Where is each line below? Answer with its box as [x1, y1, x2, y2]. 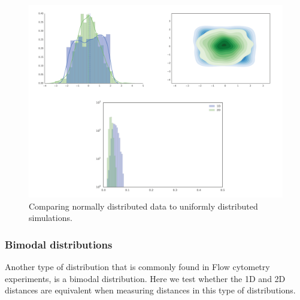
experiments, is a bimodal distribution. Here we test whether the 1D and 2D [5, 272, 286, 284]
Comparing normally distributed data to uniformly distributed [29, 199, 258, 212]
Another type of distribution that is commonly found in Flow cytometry [5, 260, 270, 273]
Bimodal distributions [5, 237, 113, 251]
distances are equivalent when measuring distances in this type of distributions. [5, 284, 296, 296]
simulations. [29, 211, 72, 224]
